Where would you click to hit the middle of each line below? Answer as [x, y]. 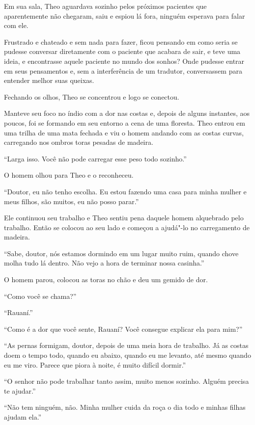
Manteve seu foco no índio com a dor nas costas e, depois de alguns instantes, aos [127, 113]
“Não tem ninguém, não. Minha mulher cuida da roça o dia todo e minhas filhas [125, 407]
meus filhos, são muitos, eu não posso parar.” [71, 201]
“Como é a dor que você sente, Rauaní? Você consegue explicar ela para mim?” [123, 329]
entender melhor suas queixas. [49, 80]
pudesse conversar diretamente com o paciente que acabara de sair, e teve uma [122, 51]
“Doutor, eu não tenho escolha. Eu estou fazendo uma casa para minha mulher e [125, 191]
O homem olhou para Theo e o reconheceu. [69, 175]
